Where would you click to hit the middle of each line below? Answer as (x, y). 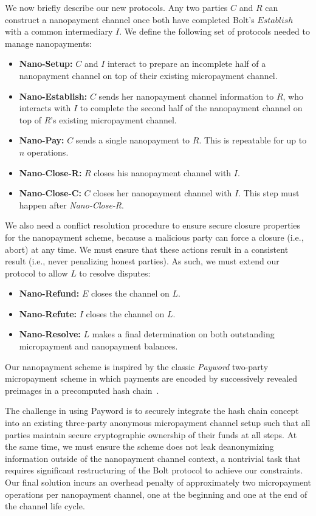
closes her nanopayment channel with (163, 193)
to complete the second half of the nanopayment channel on (191, 108)
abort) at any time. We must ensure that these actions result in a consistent (147, 249)
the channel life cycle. (45, 506)
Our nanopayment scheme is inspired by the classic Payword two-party (137, 366)
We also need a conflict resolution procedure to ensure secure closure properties (153, 225)
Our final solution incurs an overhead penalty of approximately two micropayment (158, 482)
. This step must (269, 193)
